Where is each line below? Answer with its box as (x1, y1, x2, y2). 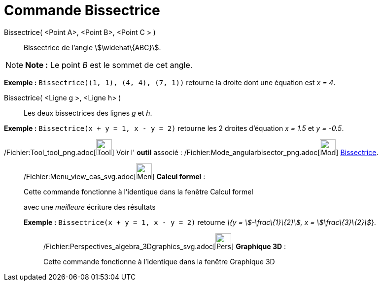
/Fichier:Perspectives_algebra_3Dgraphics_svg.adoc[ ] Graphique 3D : (43, 242, 286, 251)
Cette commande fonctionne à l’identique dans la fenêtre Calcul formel (24, 187, 253, 196)
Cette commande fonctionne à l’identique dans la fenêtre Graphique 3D (43, 257, 275, 266)
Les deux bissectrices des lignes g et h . (24, 108, 152, 117)
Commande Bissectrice (4, 2, 160, 19)
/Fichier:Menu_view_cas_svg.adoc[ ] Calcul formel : (24, 172, 206, 181)
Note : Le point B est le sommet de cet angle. (25, 60, 193, 70)
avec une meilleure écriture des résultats (24, 202, 156, 211)
